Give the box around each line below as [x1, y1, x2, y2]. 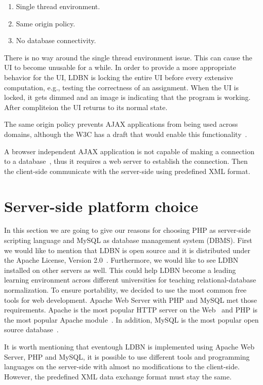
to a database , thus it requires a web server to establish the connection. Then [4, 156, 248, 166]
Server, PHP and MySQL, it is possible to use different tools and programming [4, 351, 250, 362]
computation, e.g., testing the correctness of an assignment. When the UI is [4, 82, 239, 92]
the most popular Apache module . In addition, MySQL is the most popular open [4, 314, 259, 325]
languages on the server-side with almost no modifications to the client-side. [4, 361, 240, 372]
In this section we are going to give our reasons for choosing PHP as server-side [4, 225, 251, 235]
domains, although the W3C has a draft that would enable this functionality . [4, 128, 247, 139]
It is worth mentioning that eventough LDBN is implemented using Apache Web [4, 341, 254, 352]
